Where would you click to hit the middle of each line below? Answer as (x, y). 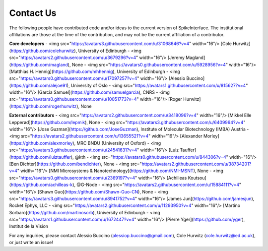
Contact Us (33, 13)
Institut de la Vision (29, 226)
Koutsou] (197, 178)
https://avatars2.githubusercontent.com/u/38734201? (197, 164)
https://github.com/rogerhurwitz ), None (51, 106)
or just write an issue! (31, 243)
